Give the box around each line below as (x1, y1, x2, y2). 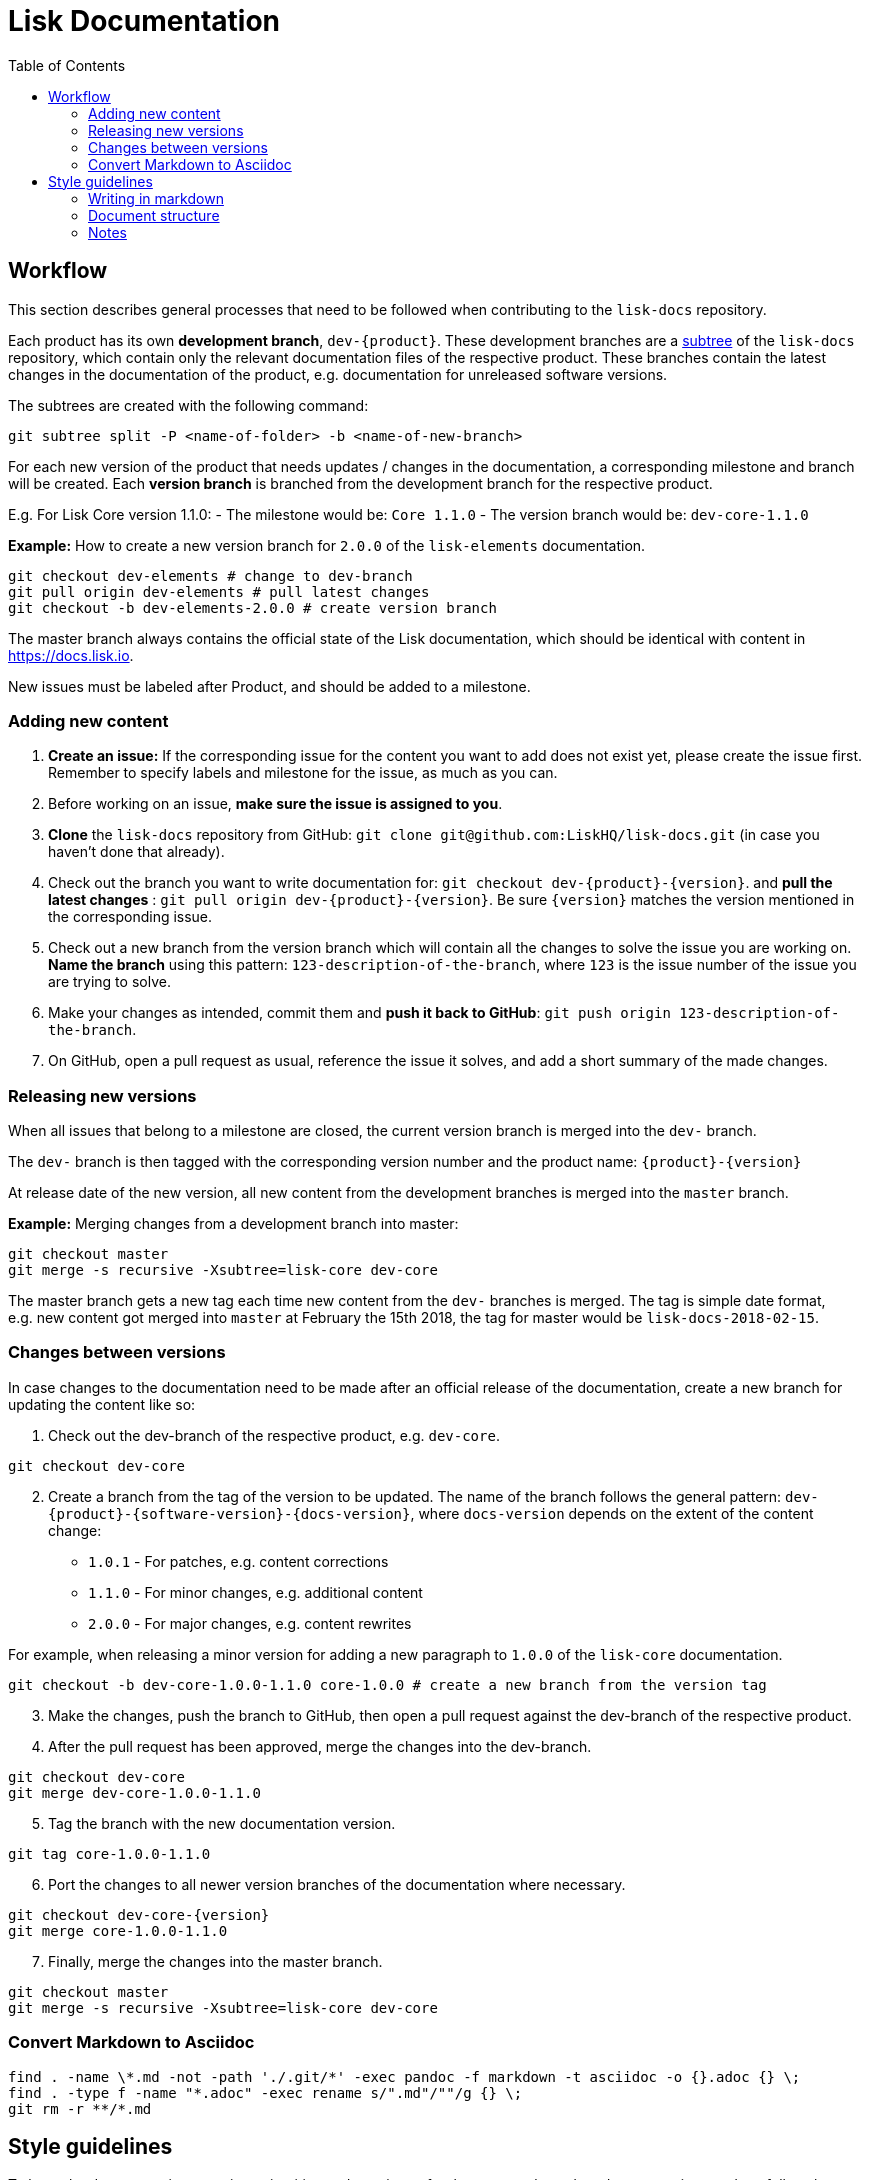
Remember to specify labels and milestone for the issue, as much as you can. (48, 764, 558, 782)
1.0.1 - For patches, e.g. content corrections (88, 1552, 389, 1570)
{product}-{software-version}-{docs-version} (48, 1505, 411, 1522)
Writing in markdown (88, 189, 224, 207)
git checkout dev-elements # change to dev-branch (8, 567, 413, 584)
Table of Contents (8, 56, 126, 74)
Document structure (88, 206, 220, 224)
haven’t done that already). (48, 843, 225, 861)
